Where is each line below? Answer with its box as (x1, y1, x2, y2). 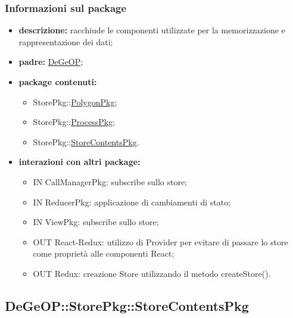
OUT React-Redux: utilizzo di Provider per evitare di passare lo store (33, 235, 288, 248)
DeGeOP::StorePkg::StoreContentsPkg (5, 296, 249, 314)
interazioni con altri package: (18, 155, 141, 168)
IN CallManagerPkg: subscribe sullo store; (33, 175, 188, 188)
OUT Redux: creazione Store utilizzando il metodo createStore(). (33, 267, 271, 279)
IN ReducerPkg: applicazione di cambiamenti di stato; (33, 195, 231, 208)
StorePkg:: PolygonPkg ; (33, 95, 117, 108)
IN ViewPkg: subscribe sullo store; (33, 216, 159, 228)
